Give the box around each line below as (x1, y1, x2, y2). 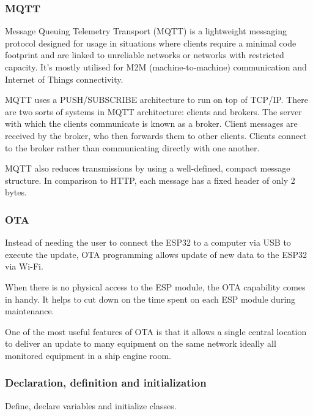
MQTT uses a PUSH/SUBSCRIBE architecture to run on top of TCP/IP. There (5, 93, 308, 106)
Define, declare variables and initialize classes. (5, 399, 177, 412)
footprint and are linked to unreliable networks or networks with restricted (5, 48, 284, 61)
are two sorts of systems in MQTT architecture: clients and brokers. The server (5, 105, 302, 118)
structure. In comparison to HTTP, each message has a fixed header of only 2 (5, 173, 295, 186)
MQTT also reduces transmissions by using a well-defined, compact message (5, 162, 290, 175)
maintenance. (5, 304, 54, 317)
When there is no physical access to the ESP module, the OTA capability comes (5, 280, 306, 293)
